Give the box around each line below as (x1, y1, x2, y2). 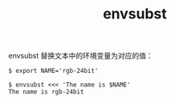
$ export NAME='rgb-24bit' (8, 67, 99, 75)
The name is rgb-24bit (8, 88, 84, 96)
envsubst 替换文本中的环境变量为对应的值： (8, 51, 154, 61)
